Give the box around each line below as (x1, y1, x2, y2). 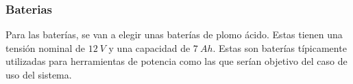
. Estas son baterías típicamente (212, 40, 347, 55)
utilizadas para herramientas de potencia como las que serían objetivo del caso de (5, 54, 348, 68)
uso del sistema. (5, 68, 72, 81)
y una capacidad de (108, 40, 191, 55)
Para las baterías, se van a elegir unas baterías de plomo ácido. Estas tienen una (5, 27, 343, 42)
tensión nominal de (5, 40, 85, 55)
